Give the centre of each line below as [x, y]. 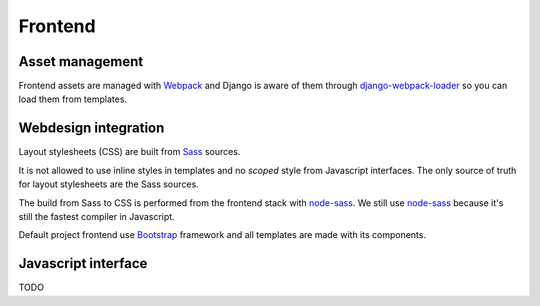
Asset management [81, 61]
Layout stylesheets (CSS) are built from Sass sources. [129, 152]
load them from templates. [73, 99]
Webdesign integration [91, 128]
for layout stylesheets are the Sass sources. [108, 184]
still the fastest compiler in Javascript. [96, 216]
